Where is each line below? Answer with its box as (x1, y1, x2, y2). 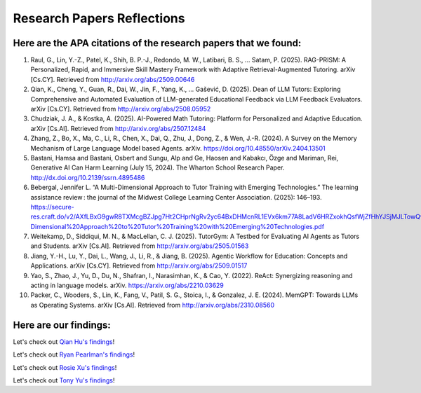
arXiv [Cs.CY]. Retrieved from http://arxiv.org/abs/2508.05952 (30, 105, 211, 113)
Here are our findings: (13, 319, 112, 331)
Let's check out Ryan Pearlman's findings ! (13, 350, 135, 359)
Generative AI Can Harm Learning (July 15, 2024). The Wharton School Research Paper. (30, 163, 285, 172)
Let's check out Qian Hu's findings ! (13, 337, 115, 346)
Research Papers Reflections (13, 11, 185, 26)
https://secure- (30, 202, 74, 211)
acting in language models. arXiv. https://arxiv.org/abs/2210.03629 (30, 281, 225, 290)
